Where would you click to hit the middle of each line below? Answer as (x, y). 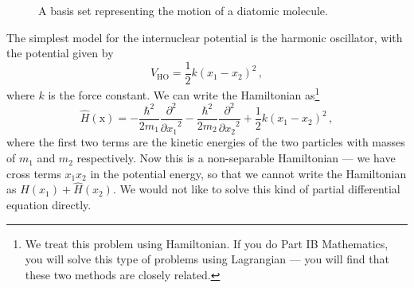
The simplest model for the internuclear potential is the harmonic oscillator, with (205, 37)
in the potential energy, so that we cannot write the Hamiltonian (248, 173)
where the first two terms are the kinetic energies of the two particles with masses (206, 142)
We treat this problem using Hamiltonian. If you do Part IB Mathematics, (207, 243)
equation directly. (49, 205)
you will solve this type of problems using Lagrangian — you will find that (207, 259)
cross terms (34, 173)
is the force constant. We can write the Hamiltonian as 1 (184, 93)
